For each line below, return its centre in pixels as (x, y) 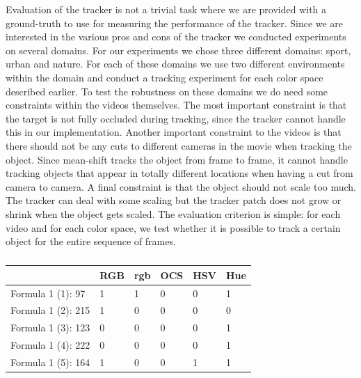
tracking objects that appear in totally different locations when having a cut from (179, 173)
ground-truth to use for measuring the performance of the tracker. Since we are (175, 23)
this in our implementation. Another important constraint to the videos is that (174, 132)
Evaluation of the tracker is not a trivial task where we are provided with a (166, 9)
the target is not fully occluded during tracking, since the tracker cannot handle (176, 118)
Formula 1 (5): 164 (50, 362)
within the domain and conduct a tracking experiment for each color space (165, 77)
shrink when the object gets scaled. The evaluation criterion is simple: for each (173, 213)
